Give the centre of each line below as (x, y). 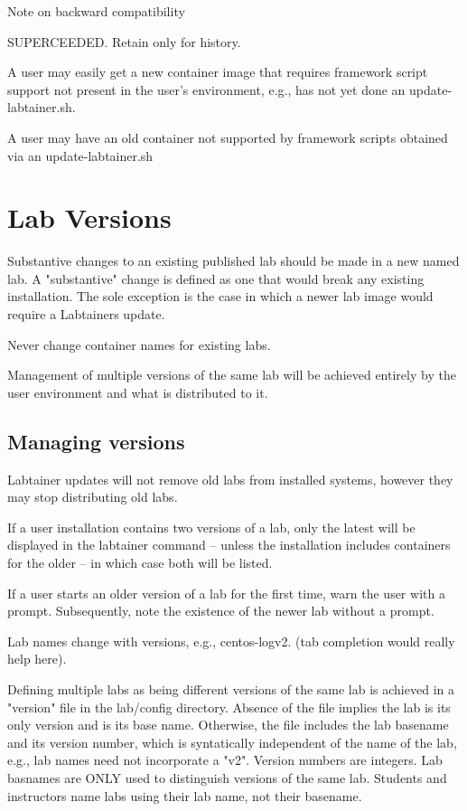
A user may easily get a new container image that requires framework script (218, 72)
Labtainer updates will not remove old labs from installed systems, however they (230, 479)
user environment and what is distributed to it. (138, 392)
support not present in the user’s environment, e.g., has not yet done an (206, 89)
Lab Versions (89, 217)
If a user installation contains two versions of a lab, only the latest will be (211, 527)
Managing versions (96, 441)
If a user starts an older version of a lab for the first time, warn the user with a (226, 593)
